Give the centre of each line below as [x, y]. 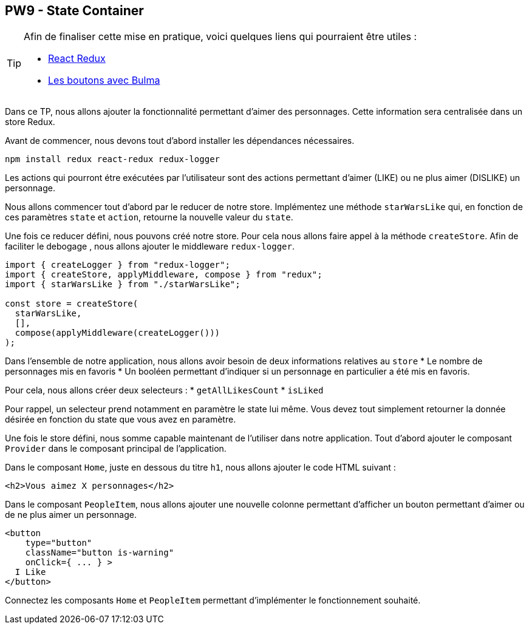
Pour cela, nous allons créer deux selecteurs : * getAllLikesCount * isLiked [164, 390]
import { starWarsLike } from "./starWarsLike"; [123, 284]
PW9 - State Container [74, 11]
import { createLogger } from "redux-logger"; [118, 265]
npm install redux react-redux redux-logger [113, 159]
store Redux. [30, 122]
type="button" [59, 543]
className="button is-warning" [100, 553]
